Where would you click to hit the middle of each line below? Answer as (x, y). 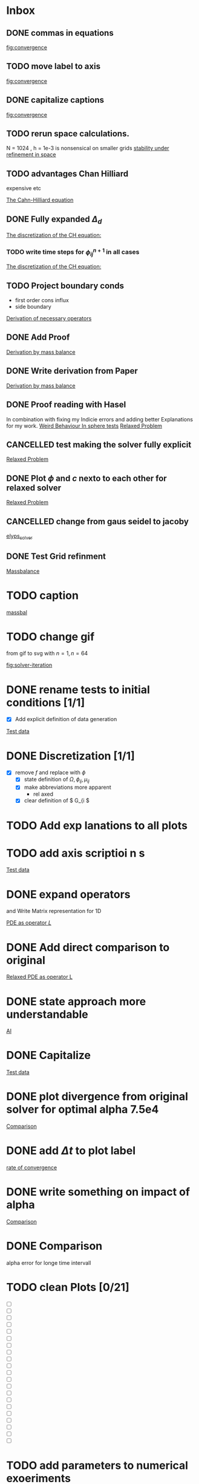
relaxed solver (34, 488)
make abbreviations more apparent (68, 787)
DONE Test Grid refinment (56, 557)
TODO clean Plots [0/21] (68, 1288)
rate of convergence (32, 1168)
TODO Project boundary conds (65, 285)
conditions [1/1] (46, 702)
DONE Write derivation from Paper (72, 371)
